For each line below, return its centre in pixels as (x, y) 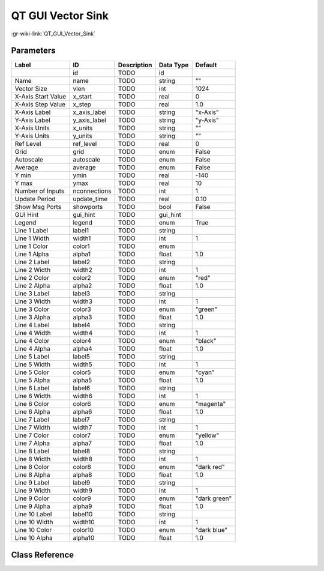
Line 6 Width (33, 396)
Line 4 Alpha (32, 349)
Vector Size (31, 89)
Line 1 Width (32, 238)
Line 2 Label (32, 262)
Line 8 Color (32, 467)
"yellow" (207, 435)
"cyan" (205, 372)
